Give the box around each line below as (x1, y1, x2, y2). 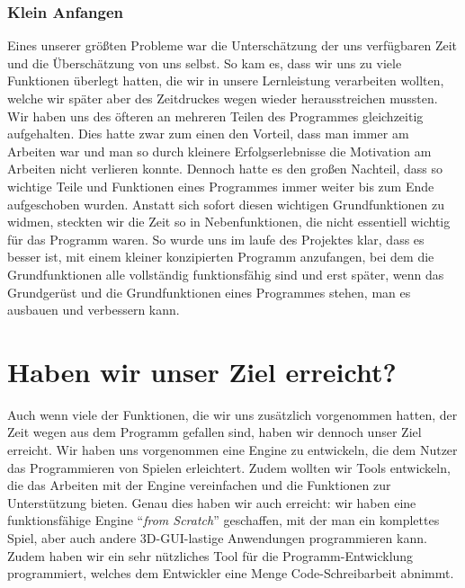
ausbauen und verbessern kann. (7, 300, 180, 319)
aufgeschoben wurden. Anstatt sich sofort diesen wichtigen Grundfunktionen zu (7, 194, 444, 213)
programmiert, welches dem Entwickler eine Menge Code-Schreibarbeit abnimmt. (7, 564, 454, 583)
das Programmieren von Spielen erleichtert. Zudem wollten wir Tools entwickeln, (7, 458, 451, 477)
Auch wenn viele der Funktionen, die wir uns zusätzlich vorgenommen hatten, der (7, 405, 458, 423)
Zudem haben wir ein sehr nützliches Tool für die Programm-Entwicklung (7, 546, 414, 565)
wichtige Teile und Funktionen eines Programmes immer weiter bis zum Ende (7, 176, 434, 195)
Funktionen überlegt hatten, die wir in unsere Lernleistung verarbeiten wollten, (7, 71, 444, 90)
